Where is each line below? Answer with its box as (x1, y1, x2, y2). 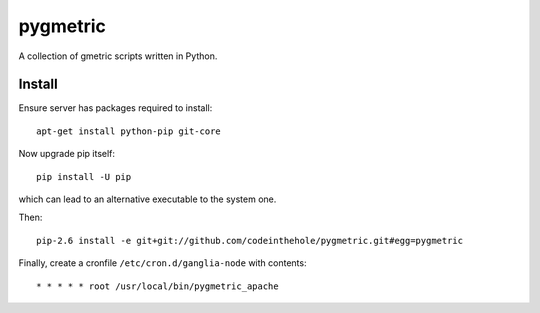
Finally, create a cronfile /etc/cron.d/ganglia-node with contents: (18, 257, 307, 269)
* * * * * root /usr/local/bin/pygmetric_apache (36, 280, 279, 292)
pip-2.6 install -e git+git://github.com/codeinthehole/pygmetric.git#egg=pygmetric (36, 235, 464, 246)
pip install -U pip (36, 171, 132, 182)
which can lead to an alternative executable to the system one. (18, 193, 277, 205)
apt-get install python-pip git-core (36, 125, 222, 137)
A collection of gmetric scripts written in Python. (18, 50, 218, 62)
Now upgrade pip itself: (18, 148, 115, 160)
